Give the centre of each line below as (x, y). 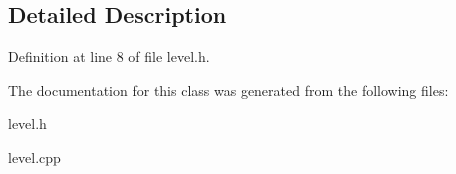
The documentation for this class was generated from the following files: (228, 89)
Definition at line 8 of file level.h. (109, 56)
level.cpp (34, 156)
